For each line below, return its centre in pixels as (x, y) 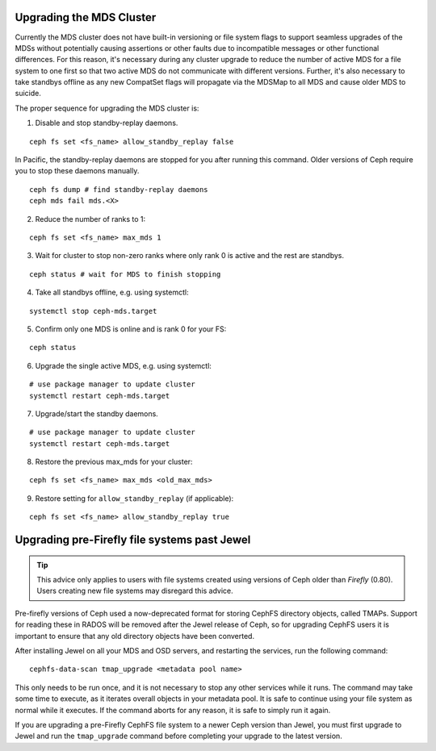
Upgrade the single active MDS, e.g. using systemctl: (123, 365)
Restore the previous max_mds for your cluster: (114, 462)
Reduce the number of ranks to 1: (90, 219)
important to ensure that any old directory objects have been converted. (134, 636)
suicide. (28, 94)
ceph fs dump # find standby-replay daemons (119, 189)
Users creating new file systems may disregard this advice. (135, 591)
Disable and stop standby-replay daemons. (107, 123)
